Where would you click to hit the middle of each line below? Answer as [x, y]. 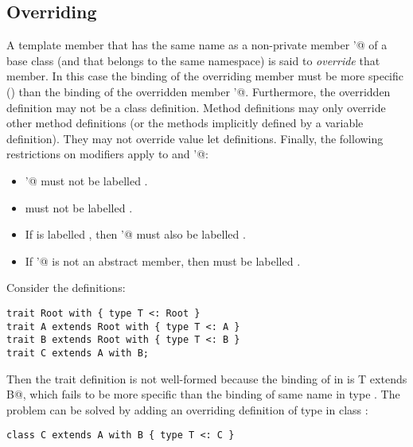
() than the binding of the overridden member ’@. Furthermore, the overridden [199, 91]
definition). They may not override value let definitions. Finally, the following [195, 138]
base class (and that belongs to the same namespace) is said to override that [193, 60]
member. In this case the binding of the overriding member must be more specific [205, 76]
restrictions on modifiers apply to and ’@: [107, 154]
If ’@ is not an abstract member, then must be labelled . [163, 260]
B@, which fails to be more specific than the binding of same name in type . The [203, 394]
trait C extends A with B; [78, 353]
